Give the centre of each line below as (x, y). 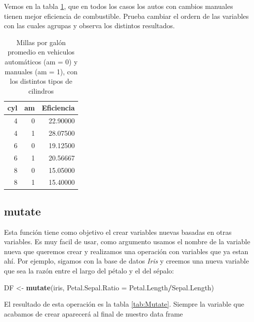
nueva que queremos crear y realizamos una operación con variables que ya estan (126, 251)
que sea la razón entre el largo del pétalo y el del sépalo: (89, 271)
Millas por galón (41, 42)
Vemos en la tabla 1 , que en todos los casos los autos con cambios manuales (119, 6)
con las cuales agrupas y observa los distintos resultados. (89, 26)
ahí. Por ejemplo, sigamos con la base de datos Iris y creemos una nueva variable (127, 261)
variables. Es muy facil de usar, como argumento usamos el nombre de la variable (127, 241)
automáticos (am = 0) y (41, 61)
